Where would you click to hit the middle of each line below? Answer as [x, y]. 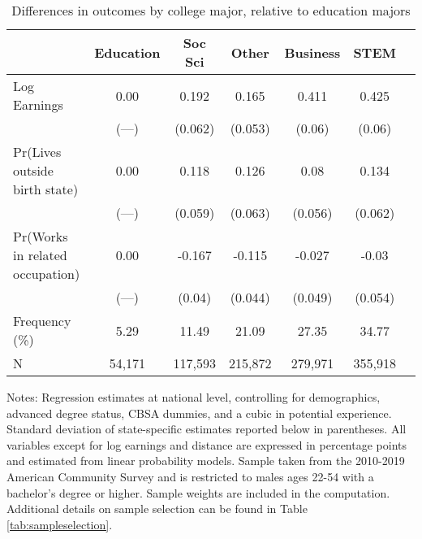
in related [40, 255]
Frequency [42, 321]
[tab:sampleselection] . [60, 524]
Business [312, 52]
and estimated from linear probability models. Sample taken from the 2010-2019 [206, 461]
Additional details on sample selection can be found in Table [157, 509]
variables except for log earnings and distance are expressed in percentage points [207, 444]
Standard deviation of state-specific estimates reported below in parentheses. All [207, 429]
